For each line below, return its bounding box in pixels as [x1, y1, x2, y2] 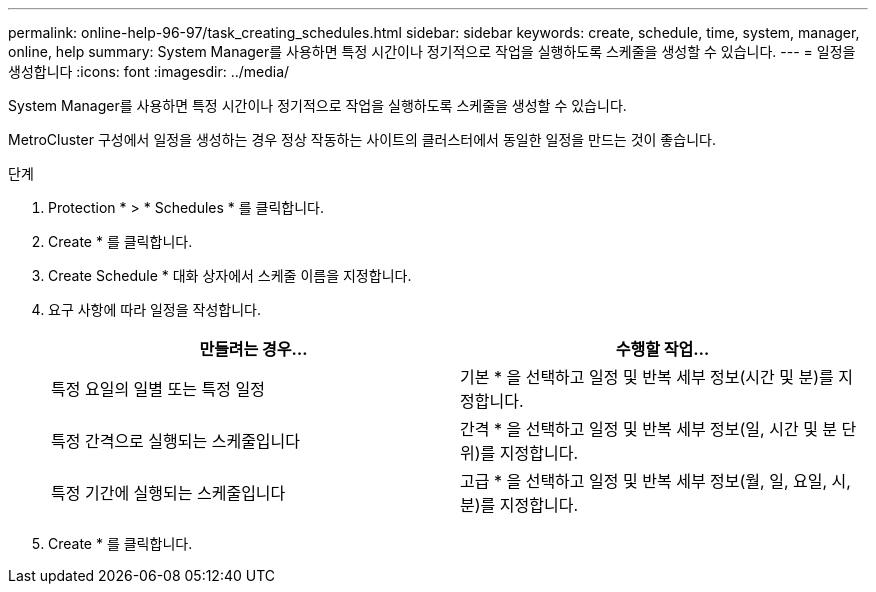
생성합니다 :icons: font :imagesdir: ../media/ [8, 63, 290, 80]
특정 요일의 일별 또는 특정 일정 [51, 379, 265, 399]
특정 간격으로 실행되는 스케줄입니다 [51, 431, 301, 451]
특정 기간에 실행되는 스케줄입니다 [51, 483, 286, 503]
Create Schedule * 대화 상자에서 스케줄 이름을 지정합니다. [48, 267, 412, 284]
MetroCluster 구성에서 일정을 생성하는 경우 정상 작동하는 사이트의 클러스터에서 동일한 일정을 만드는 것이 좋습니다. [8, 131, 716, 148]
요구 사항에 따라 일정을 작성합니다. [48, 301, 261, 318]
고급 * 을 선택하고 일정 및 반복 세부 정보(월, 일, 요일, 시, [460, 471, 851, 491]
